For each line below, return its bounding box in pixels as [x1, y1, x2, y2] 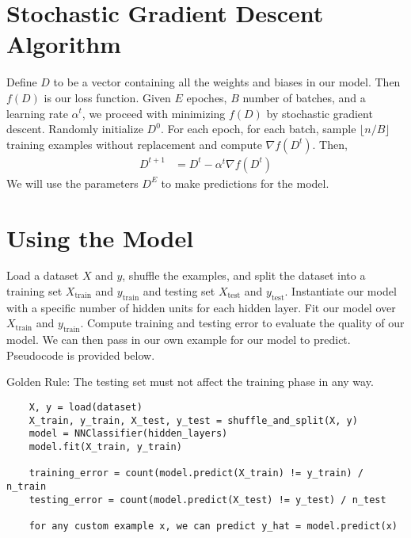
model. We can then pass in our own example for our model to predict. [6, 331, 351, 348]
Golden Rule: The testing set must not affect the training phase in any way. [6, 373, 374, 390]
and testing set [143, 283, 215, 300]
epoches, [186, 89, 227, 105]
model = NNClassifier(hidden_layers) [29, 428, 228, 440]
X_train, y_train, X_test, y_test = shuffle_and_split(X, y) [29, 414, 358, 426]
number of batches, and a [242, 89, 366, 105]
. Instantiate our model [284, 283, 397, 300]
